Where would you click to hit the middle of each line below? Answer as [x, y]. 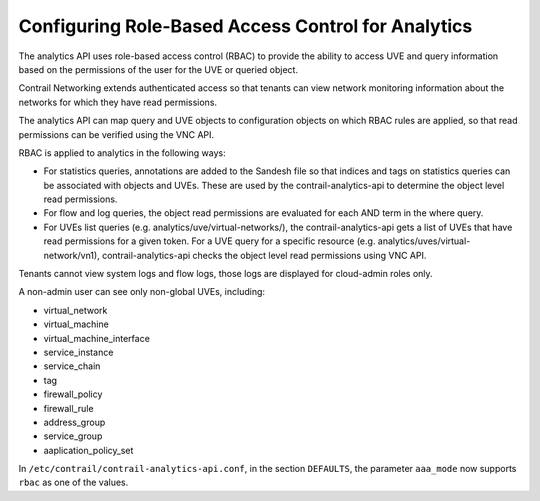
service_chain [72, 366]
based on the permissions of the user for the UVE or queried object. [158, 69]
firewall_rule [68, 408]
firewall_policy [73, 394]
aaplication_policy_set [88, 450]
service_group [73, 436]
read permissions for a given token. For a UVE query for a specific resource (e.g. [209, 241]
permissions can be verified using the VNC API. [116, 134]
